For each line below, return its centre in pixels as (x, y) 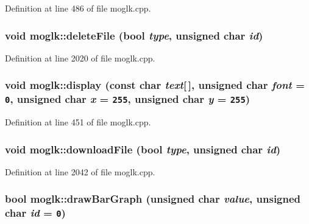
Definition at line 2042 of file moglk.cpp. (80, 171)
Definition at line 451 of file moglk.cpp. (78, 122)
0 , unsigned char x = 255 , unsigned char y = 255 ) (128, 99)
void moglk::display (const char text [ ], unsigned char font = (155, 85)
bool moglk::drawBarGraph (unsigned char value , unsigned (153, 199)
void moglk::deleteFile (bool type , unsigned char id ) (134, 35)
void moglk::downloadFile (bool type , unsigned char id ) (143, 149)
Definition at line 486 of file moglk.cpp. (78, 8)
